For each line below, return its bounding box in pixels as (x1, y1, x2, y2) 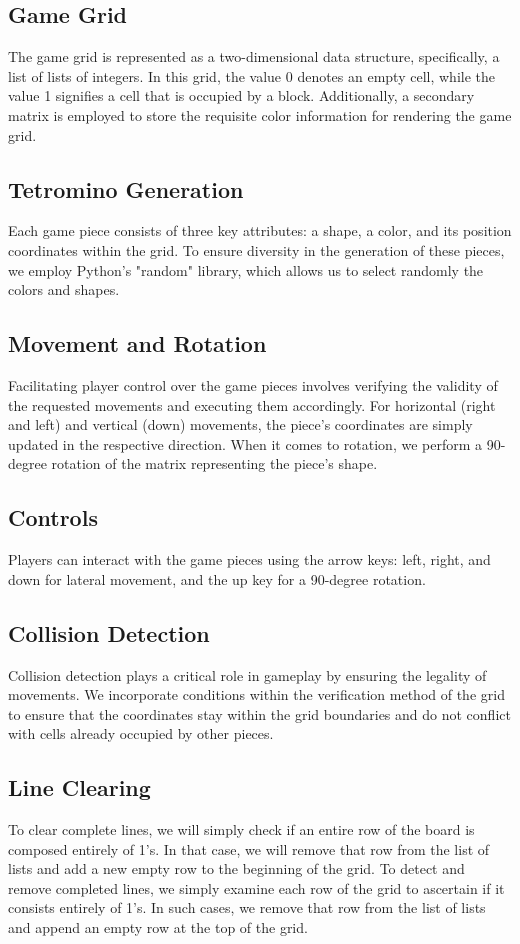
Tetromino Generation (8, 173, 244, 204)
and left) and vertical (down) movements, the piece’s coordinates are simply (8, 414, 473, 435)
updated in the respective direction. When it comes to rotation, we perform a (8, 433, 483, 454)
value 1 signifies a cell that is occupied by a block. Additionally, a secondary (8, 85, 475, 106)
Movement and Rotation (8, 328, 267, 359)
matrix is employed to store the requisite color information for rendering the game (8, 104, 512, 125)
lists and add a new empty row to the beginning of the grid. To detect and (8, 858, 465, 879)
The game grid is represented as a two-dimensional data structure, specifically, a (8, 46, 500, 67)
